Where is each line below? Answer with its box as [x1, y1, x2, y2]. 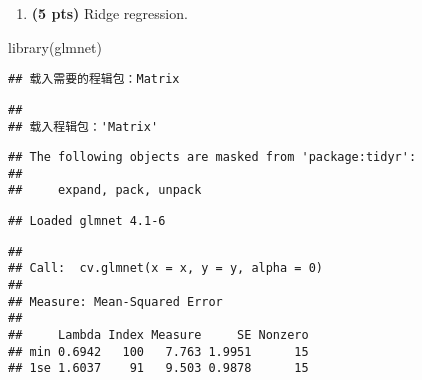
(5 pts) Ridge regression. [31, 3, 188, 23]
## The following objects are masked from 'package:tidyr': [8, 150, 417, 165]
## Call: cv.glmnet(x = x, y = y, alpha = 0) [8, 261, 323, 276]
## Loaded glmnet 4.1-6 [8, 214, 166, 229]
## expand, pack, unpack [8, 183, 202, 198]
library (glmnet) [8, 36, 102, 57]
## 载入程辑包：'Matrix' [8, 119, 159, 134]
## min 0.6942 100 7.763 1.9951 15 [8, 344, 309, 359]
